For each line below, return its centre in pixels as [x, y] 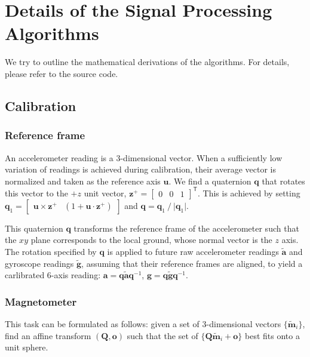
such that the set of [162, 335]
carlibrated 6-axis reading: [53, 275]
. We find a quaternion [210, 181]
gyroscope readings [39, 263]
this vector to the [36, 193]
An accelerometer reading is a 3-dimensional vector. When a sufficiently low [144, 157]
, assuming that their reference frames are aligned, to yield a [192, 263]
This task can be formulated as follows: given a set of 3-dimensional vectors [143, 323]
